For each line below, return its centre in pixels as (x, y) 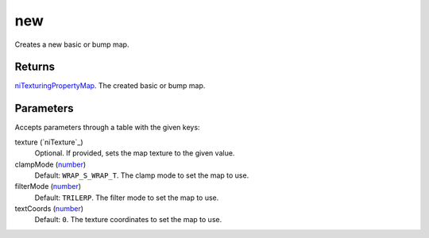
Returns (35, 67)
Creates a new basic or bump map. (72, 44)
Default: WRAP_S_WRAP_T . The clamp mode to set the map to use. (142, 175)
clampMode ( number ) (50, 164)
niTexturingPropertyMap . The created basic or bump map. (110, 86)
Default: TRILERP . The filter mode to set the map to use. (127, 198)
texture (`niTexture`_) (49, 142)
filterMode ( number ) (48, 186)
